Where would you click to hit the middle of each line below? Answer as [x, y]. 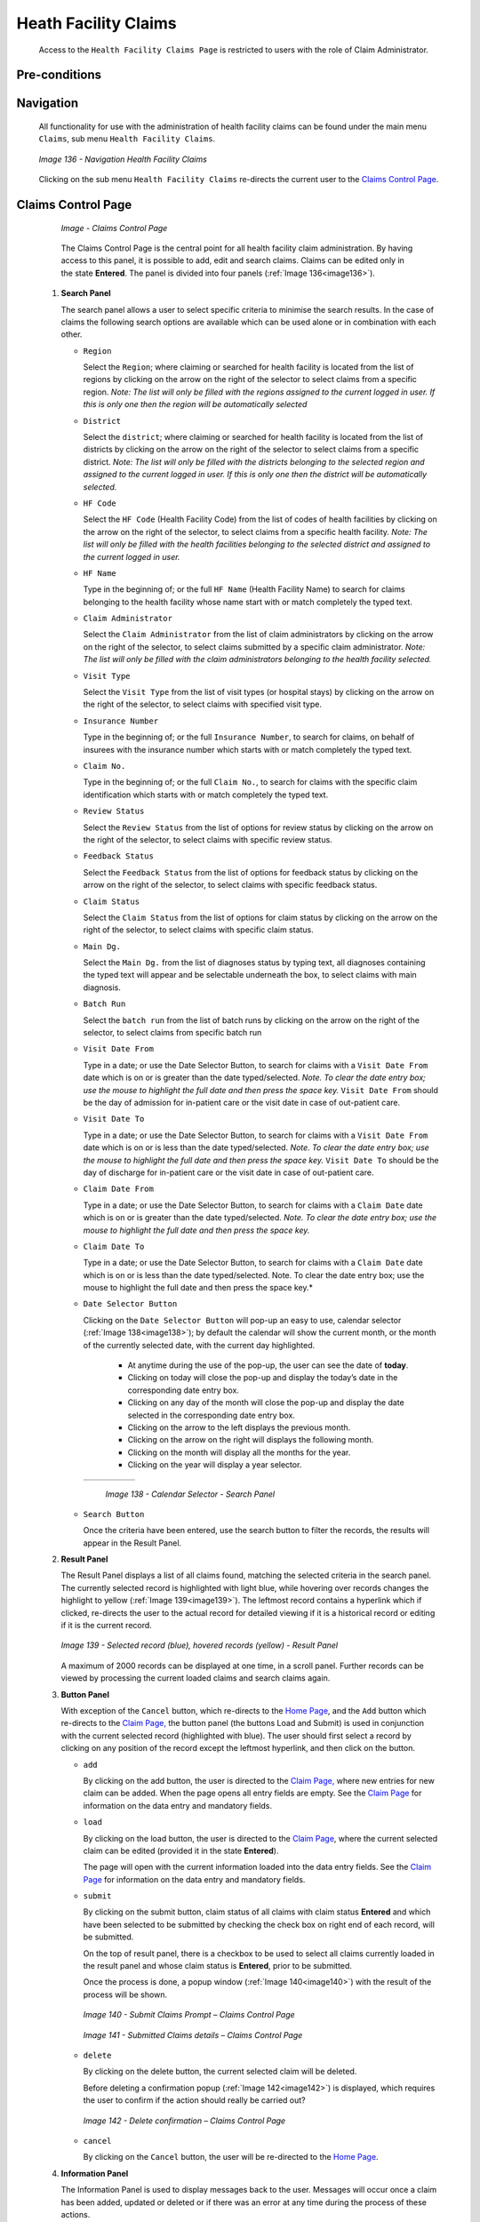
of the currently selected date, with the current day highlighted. [199, 1345]
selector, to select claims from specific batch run [172, 1033]
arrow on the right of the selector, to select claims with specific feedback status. [230, 885]
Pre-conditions [59, 75]
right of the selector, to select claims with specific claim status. [199, 930]
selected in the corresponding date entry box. [211, 1415]
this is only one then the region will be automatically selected [195, 404]
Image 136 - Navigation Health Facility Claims [123, 159]
